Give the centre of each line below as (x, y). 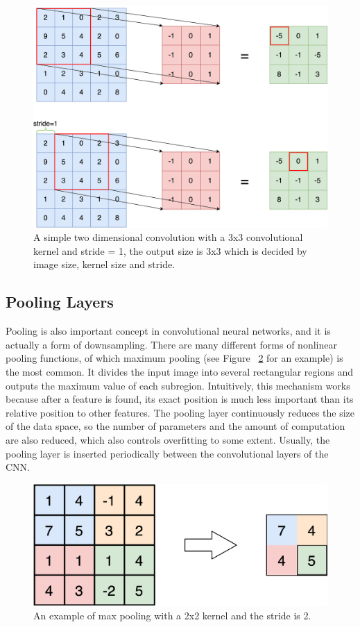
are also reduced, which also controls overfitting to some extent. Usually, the (168, 439)
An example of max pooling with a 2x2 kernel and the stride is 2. (172, 615)
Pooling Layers (60, 302)
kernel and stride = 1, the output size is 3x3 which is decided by (170, 250)
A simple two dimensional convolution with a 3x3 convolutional (168, 237)
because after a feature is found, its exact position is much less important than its (180, 399)
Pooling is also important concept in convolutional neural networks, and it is (168, 331)
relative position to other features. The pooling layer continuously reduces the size (180, 412)
